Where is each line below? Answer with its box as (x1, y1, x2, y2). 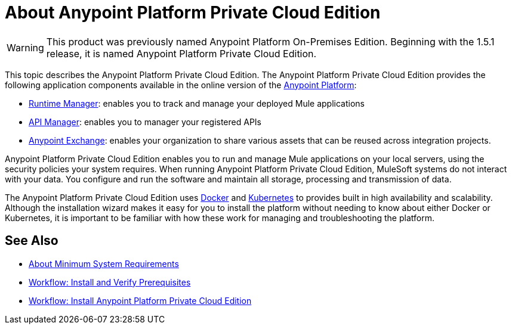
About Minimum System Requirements (29, 258, 179, 269)
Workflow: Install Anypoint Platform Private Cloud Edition (29, 295, 252, 306)
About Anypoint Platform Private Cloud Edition (5, 2, 381, 23)
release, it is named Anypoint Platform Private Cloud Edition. (46, 47, 317, 60)
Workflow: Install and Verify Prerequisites (29, 277, 191, 287)
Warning (7, 41, 44, 54)
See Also (5, 233, 58, 249)
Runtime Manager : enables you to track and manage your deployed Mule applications (29, 98, 365, 108)
